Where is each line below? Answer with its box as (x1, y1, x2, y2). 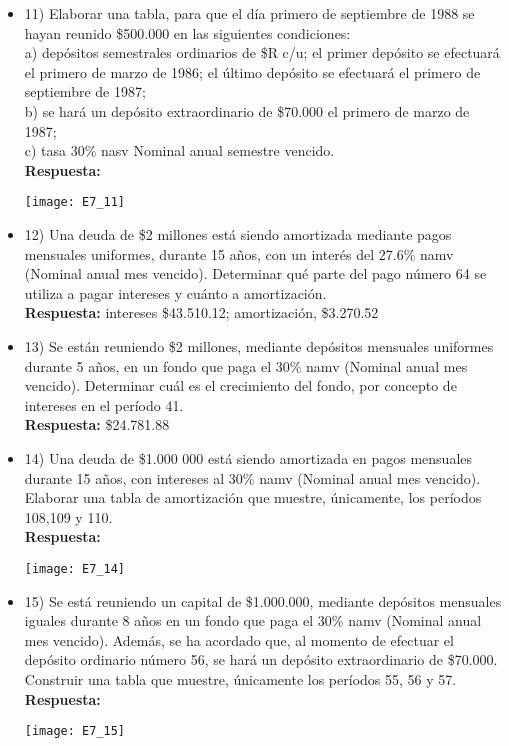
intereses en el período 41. (24, 394, 184, 415)
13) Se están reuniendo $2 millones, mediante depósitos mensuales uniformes (24, 335, 494, 356)
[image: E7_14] (24, 561, 126, 576)
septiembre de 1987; (24, 81, 146, 102)
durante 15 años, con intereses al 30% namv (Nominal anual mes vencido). (24, 467, 481, 488)
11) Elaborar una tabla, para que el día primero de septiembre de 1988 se (24, 3, 475, 23)
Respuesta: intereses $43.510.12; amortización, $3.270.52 (24, 302, 379, 323)
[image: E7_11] (24, 195, 126, 210)
